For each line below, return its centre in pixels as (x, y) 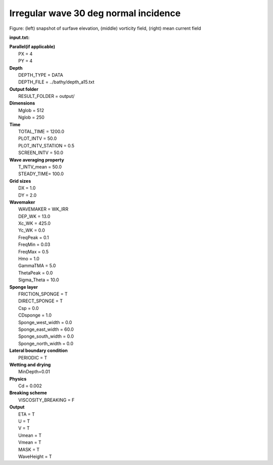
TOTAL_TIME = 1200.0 (41, 132)
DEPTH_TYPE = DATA (41, 75)
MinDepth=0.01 (34, 372)
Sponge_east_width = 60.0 (46, 329)
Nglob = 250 (32, 117)
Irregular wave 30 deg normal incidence (95, 13)
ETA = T (27, 414)
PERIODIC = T (33, 357)
